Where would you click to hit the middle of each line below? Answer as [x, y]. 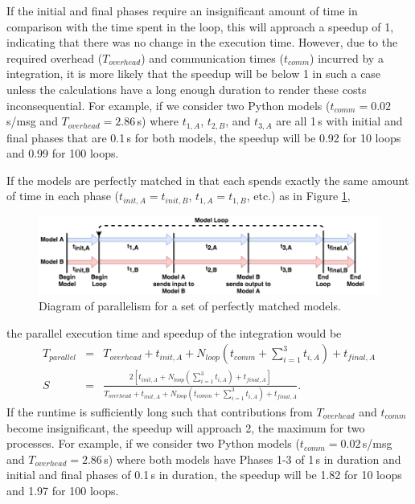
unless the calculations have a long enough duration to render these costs [187, 89]
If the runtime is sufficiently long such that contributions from [160, 411]
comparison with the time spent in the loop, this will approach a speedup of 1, [200, 26]
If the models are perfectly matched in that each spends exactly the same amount [208, 180]
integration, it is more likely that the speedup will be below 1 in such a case [194, 74]
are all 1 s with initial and [339, 121]
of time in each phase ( [63, 196]
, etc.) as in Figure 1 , [298, 196]
